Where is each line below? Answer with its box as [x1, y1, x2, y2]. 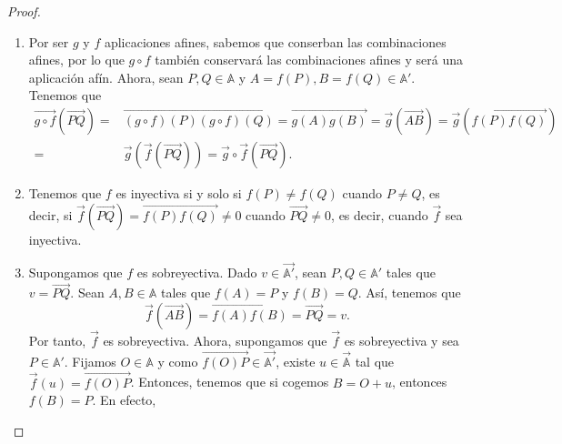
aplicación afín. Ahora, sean [28, 67, 184, 86]
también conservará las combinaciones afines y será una [155, 50, 464, 69]
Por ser [28, 32, 69, 51]
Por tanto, [28, 331, 86, 350]
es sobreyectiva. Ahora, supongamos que [103, 331, 327, 350]
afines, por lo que [28, 50, 125, 69]
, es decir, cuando [331, 205, 428, 224]
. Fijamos [64, 351, 116, 370]
